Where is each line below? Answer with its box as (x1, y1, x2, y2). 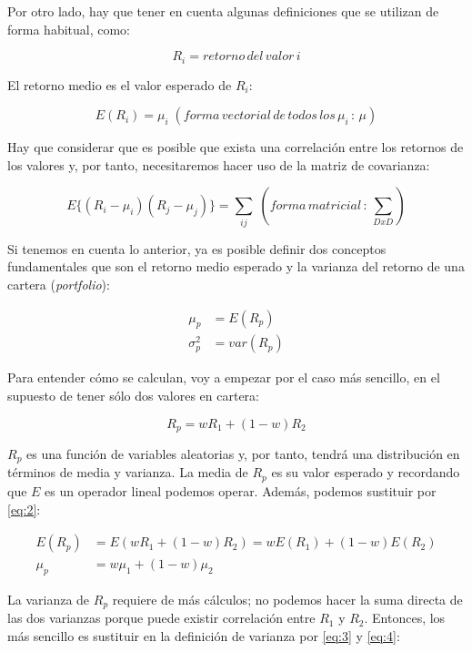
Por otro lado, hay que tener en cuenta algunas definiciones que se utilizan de (7, 2, 439, 20)
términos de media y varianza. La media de (7, 463, 248, 482)
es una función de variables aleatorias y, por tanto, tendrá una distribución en (26, 444, 460, 464)
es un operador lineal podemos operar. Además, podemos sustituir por (45, 481, 437, 500)
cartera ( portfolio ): (7, 274, 110, 293)
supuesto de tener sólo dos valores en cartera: (7, 385, 260, 404)
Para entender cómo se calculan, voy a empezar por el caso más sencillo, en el (7, 368, 440, 387)
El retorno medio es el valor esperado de (7, 75, 232, 94)
